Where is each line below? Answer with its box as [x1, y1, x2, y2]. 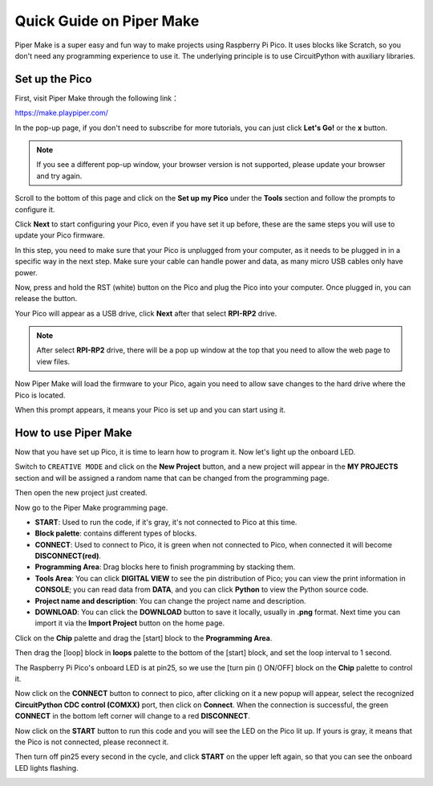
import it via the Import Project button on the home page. [34, 618, 225, 628]
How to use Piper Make [14, 426, 132, 439]
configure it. [14, 205, 55, 214]
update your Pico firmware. [14, 230, 105, 240]
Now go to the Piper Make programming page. [14, 503, 168, 512]
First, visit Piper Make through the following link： [14, 93, 180, 103]
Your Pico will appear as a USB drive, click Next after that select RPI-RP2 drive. [14, 308, 277, 318]
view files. [36, 356, 71, 366]
